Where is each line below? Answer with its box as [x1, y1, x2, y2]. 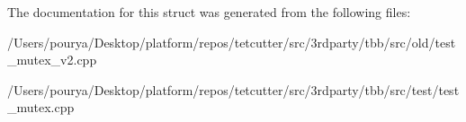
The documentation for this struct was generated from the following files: [7, 3, 411, 21]
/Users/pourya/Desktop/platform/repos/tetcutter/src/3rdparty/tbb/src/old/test [7, 32, 456, 51]
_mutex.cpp [7, 98, 75, 117]
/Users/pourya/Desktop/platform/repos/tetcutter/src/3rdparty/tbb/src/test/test [7, 80, 460, 99]
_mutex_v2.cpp [7, 50, 97, 69]
